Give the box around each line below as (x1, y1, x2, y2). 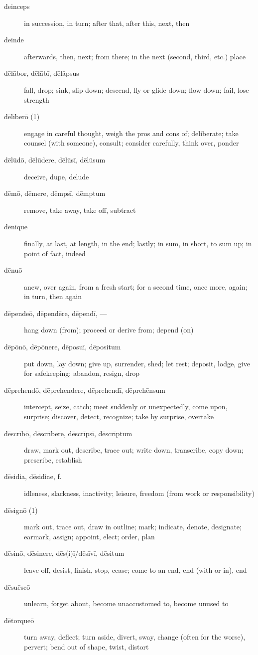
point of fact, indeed (24, 248, 86, 258)
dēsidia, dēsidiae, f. (4, 471, 62, 482)
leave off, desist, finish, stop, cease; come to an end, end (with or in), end (24, 564, 247, 575)
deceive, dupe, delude (24, 171, 89, 181)
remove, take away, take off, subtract (24, 204, 136, 215)
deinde (4, 34, 24, 45)
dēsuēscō (4, 581, 30, 592)
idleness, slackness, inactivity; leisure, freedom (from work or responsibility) (24, 488, 255, 498)
